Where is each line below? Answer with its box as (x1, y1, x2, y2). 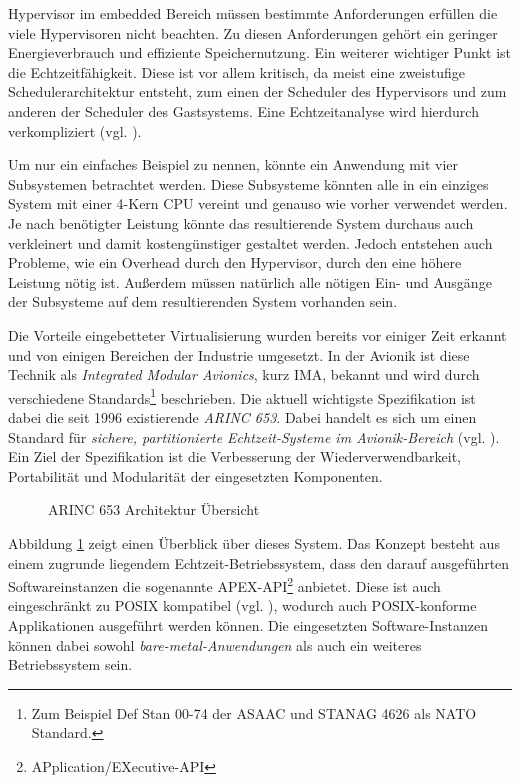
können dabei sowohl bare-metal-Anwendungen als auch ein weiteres (8, 634, 422, 655)
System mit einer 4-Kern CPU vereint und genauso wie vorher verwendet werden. (8, 193, 508, 214)
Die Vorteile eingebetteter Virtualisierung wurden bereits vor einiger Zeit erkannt (8, 324, 507, 345)
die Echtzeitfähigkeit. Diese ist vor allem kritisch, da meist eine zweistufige (8, 61, 465, 82)
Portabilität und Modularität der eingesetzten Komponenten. (8, 465, 383, 486)
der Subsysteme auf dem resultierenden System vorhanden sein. (8, 291, 398, 312)
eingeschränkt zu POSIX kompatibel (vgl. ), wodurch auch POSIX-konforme (8, 595, 477, 616)
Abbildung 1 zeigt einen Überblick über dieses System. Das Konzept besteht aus (8, 532, 500, 553)
